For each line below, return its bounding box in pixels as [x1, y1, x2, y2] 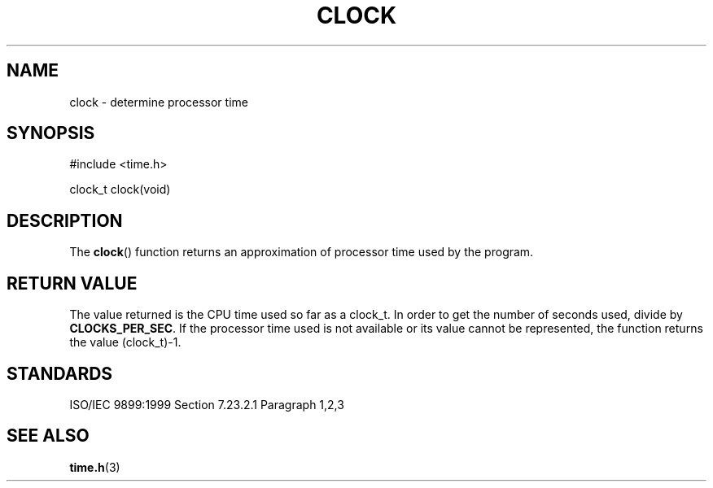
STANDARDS [7, 363, 113, 384]
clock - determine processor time [69, 94, 248, 109]
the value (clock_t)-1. [69, 335, 182, 350]
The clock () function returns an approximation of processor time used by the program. [69, 245, 534, 259]
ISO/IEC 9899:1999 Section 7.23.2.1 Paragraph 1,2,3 [69, 397, 344, 412]
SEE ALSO [7, 425, 90, 447]
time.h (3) [69, 460, 120, 474]
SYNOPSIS [7, 123, 95, 144]
